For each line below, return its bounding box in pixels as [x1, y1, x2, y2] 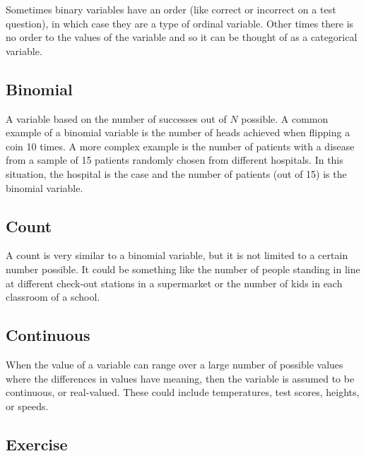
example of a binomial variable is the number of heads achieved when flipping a [6, 125, 350, 140]
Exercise [6, 433, 68, 455]
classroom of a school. [6, 289, 100, 304]
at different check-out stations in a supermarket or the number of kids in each [6, 275, 343, 290]
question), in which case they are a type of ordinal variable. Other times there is [6, 16, 354, 30]
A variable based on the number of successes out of [6, 111, 227, 126]
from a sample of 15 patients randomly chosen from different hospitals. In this [6, 152, 343, 167]
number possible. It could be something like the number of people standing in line [6, 261, 360, 276]
